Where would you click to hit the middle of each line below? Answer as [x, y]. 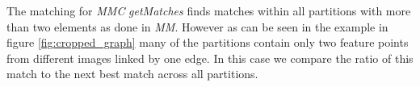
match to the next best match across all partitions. [132, 74]
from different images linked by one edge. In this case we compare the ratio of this [210, 58]
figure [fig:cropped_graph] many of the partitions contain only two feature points [208, 42]
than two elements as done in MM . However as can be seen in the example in [197, 26]
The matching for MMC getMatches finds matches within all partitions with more [209, 10]
